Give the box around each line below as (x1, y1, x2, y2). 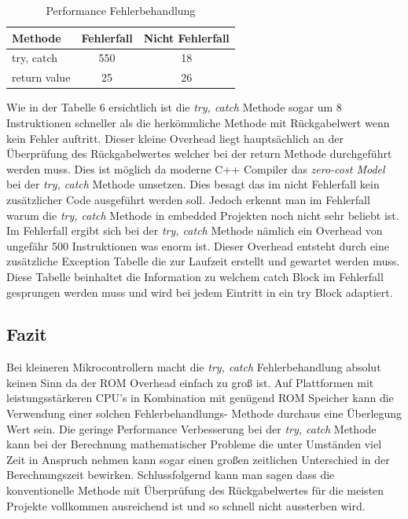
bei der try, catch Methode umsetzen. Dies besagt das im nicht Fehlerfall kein (6, 176, 380, 192)
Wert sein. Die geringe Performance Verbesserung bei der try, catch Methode (6, 420, 377, 437)
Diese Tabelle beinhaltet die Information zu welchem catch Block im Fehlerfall (6, 268, 384, 284)
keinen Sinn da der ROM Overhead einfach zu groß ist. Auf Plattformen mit (6, 374, 374, 390)
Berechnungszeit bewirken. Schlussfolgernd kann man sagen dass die (6, 466, 335, 483)
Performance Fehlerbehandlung (46, 2, 196, 18)
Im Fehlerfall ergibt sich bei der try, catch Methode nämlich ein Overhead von (6, 222, 383, 239)
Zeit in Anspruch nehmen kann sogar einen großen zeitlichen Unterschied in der (6, 451, 390, 467)
